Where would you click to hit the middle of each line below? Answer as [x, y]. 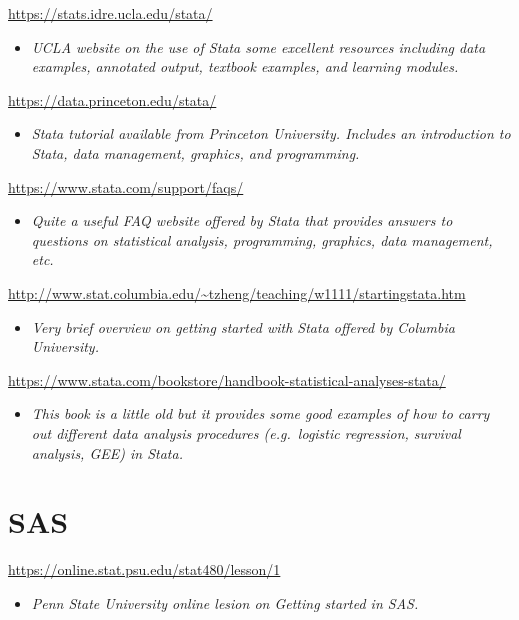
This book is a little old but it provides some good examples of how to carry [260, 413]
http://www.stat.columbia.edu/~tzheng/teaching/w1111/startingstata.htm [237, 292]
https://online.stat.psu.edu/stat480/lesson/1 [144, 569]
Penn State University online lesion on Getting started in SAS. [225, 602]
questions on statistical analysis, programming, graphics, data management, [262, 239]
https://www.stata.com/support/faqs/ [126, 186]
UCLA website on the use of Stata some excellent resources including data [258, 46]
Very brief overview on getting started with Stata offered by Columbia [243, 326]
